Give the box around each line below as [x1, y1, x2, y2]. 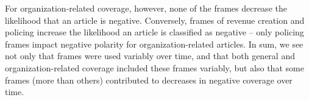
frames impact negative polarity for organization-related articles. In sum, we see [5, 37, 304, 50]
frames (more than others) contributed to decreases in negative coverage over [5, 73, 293, 86]
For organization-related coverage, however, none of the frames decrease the [5, 2, 287, 14]
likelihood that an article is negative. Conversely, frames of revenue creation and [5, 13, 305, 26]
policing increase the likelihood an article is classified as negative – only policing [5, 26, 304, 38]
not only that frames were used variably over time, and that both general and [5, 49, 295, 62]
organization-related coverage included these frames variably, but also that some [5, 61, 304, 74]
